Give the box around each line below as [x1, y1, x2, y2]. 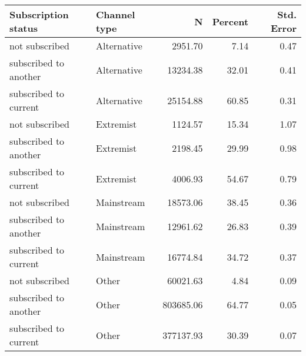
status [9, 21, 38, 35]
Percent [212, 14, 249, 28]
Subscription [9, 8, 69, 21]
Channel [96, 8, 135, 21]
